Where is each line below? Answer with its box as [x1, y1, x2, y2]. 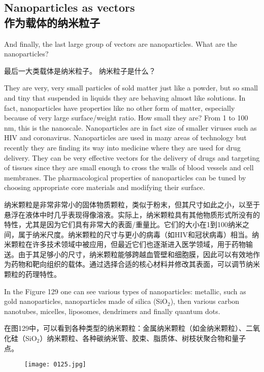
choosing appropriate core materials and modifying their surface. [4, 182, 205, 193]
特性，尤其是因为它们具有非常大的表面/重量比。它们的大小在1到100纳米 [4, 219, 242, 230]
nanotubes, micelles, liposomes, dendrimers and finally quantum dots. [4, 305, 220, 316]
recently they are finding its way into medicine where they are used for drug [4, 142, 241, 152]
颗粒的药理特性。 [4, 269, 61, 280]
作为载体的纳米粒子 [4, 14, 100, 30]
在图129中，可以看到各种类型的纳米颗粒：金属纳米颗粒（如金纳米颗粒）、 [4, 323, 246, 333]
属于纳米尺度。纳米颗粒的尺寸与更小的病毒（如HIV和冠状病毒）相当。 [18, 229, 252, 239]
